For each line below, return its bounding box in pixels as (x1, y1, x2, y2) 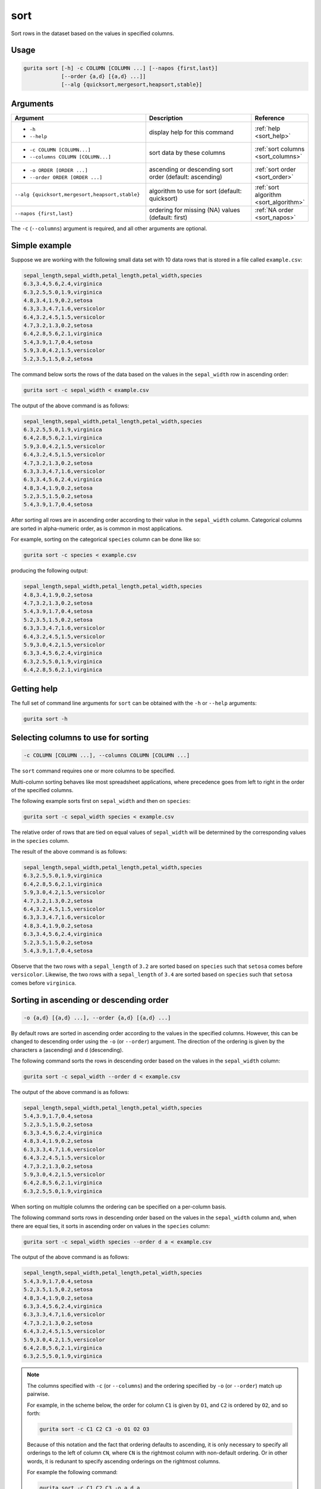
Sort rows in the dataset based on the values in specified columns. (11, 30, 175, 37)
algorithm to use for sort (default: (149, 186, 242, 195)
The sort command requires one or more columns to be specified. (11, 767, 175, 774)
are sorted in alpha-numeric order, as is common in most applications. (11, 525, 183, 532)
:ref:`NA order (254, 205, 294, 214)
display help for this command (149, 128, 234, 136)
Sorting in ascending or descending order (11, 995, 169, 1005)
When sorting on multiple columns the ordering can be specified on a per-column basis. (11, 1203, 227, 1210)
